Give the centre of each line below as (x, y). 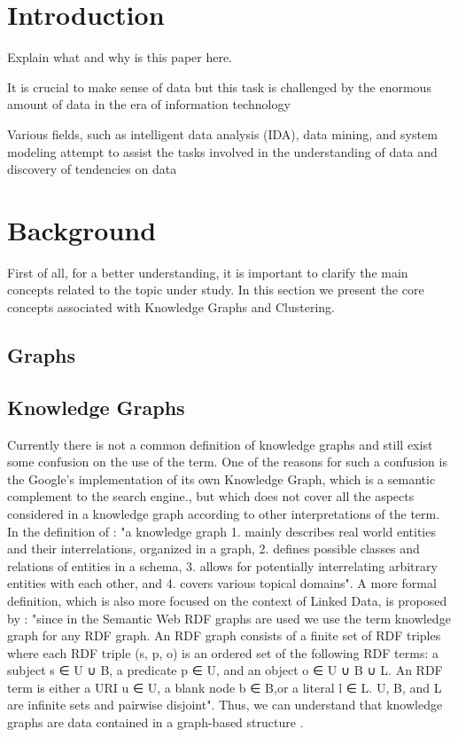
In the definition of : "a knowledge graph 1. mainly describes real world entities (221, 531)
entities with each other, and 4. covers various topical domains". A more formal (222, 583)
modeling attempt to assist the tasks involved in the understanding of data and (222, 151)
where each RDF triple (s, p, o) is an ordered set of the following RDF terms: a (223, 652)
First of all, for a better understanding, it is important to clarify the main (208, 272)
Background (82, 229)
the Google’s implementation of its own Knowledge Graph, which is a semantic (221, 478)
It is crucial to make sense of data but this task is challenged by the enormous (219, 86)
